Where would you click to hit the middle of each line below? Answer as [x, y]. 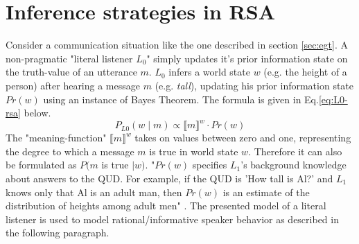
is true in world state [194, 151]
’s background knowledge [294, 165]
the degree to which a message [70, 151]
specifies [210, 165]
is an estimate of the [266, 192]
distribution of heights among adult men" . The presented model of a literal [166, 206]
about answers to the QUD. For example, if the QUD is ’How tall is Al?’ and [169, 178]
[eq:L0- [333, 99]
